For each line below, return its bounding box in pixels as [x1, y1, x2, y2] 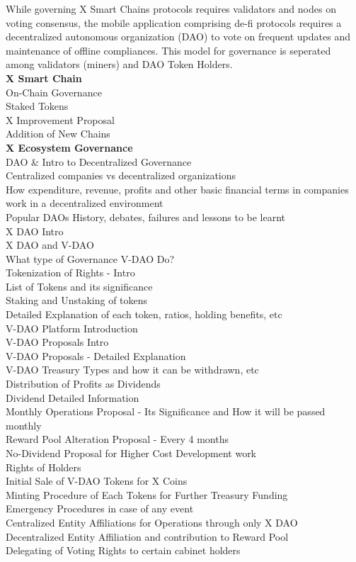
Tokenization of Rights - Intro [6, 265, 135, 280]
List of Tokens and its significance [6, 279, 153, 293]
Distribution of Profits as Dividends [6, 376, 161, 391]
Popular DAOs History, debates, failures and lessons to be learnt [6, 209, 286, 224]
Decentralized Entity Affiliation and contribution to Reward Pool [6, 529, 289, 544]
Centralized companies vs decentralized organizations [6, 168, 236, 183]
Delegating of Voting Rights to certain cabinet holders [6, 543, 241, 558]
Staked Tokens [6, 99, 69, 113]
